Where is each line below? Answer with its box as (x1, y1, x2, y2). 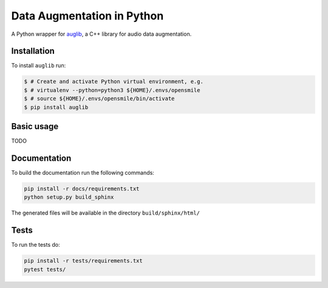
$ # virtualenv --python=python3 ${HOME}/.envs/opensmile (24, 87, 200, 93)
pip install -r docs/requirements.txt (24, 186, 140, 192)
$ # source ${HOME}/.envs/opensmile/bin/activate (24, 95, 175, 102)
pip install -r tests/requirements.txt (24, 258, 143, 264)
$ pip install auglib (24, 104, 89, 110)
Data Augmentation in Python (11, 9, 164, 22)
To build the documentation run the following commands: (11, 169, 154, 176)
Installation (11, 46, 55, 56)
